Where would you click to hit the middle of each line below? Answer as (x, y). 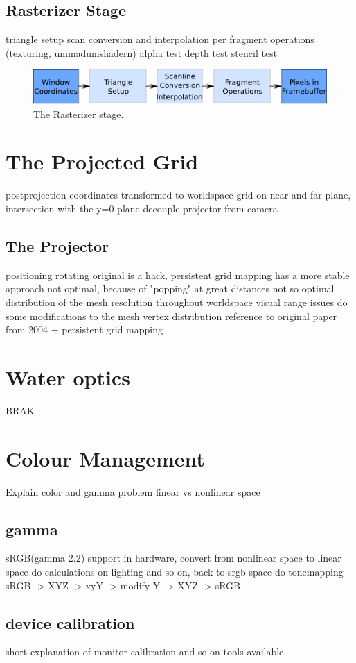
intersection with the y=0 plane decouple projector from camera (142, 208)
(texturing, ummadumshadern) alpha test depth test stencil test (142, 52)
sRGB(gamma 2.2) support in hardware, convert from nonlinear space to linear (173, 558)
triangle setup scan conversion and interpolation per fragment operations (160, 39)
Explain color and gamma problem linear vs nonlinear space (133, 491)
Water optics (68, 377)
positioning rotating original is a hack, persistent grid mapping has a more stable (178, 275)
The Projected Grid (102, 161)
